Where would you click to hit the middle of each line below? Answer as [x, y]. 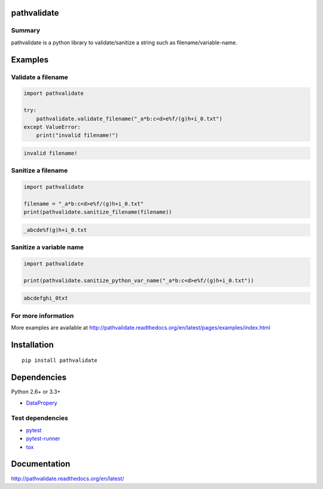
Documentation [41, 464]
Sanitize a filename [39, 171]
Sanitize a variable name [47, 247]
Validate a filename [39, 77]
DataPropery [42, 403]
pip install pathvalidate [60, 360]
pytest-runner [43, 439]
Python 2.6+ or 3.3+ [36, 392]
